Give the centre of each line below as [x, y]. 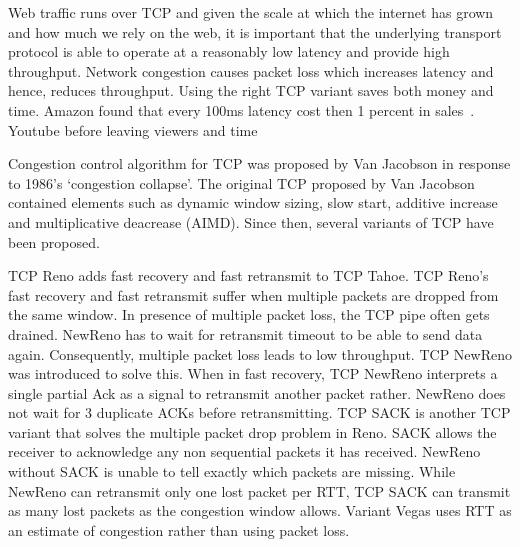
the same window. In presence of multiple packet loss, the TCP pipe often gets [249, 314]
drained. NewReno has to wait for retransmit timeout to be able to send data [245, 333]
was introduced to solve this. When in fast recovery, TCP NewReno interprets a [253, 373]
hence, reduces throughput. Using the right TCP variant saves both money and [251, 90]
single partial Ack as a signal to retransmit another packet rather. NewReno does [257, 392]
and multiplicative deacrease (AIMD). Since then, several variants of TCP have [251, 221]
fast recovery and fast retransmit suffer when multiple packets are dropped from [253, 294]
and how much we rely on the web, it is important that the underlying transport [255, 31]
